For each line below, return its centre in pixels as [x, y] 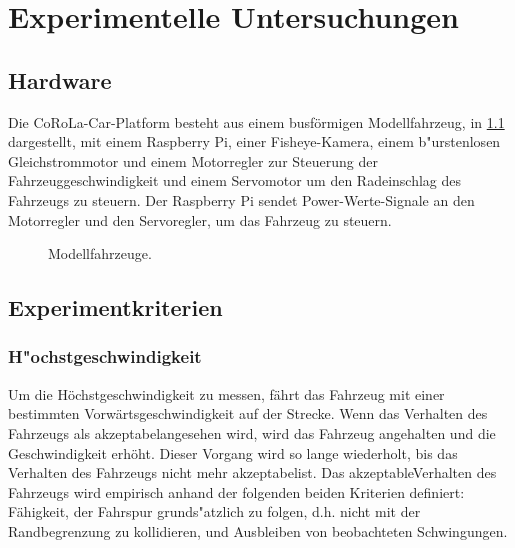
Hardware [60, 79]
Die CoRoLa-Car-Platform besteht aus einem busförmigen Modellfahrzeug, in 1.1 [256, 121]
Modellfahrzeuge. [100, 253]
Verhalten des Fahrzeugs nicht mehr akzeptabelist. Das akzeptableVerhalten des [252, 472]
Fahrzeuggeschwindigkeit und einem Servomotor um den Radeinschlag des [235, 180]
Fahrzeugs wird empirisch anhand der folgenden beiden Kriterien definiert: [236, 491]
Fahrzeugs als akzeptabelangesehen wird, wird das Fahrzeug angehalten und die [252, 432]
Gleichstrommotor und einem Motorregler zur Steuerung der [193, 160]
